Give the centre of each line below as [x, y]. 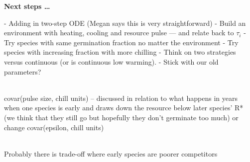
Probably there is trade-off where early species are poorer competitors [111, 153]
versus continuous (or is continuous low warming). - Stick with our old [111, 61]
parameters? [23, 71]
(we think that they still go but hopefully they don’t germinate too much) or [121, 117]
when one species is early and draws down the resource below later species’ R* [124, 108]
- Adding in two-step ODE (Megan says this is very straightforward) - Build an [125, 23]
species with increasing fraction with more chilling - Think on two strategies [120, 52]
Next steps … [27, 6]
